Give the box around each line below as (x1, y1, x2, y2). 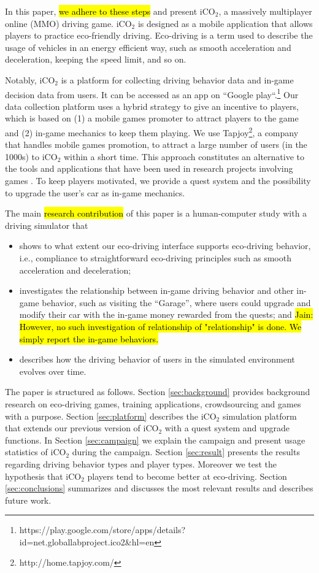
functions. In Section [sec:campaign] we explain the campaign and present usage (5, 433, 306, 446)
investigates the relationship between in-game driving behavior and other (19, 284, 294, 297)
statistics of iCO (5, 445, 66, 458)
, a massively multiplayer (218, 5, 312, 17)
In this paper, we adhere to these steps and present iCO (5, 5, 215, 17)
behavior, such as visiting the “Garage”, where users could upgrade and (42, 296, 311, 309)
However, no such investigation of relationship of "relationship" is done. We (19, 320, 302, 333)
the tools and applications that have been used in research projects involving (5, 162, 293, 175)
